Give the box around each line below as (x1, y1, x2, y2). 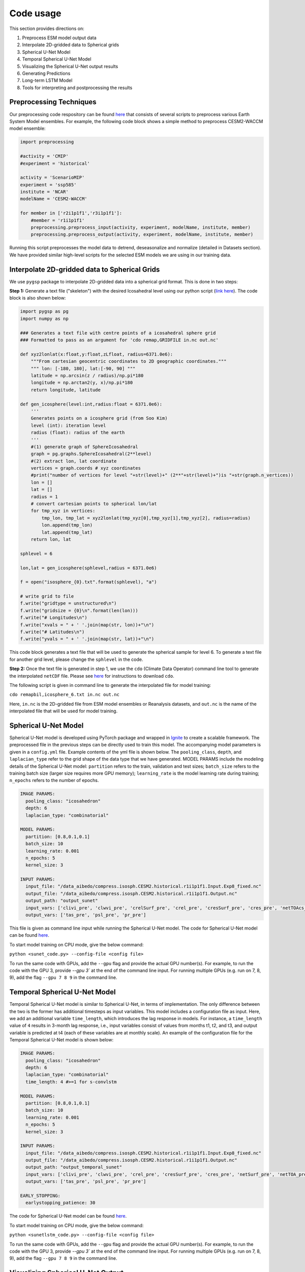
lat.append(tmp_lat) (41, 529, 93, 535)
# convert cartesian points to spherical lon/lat (30, 501, 157, 507)
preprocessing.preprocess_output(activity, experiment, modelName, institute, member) (30, 232, 254, 238)
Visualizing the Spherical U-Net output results (22, 63, 118, 69)
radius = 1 (30, 494, 58, 500)
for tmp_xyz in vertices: (30, 508, 96, 514)
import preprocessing (20, 139, 74, 145)
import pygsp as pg (20, 308, 69, 314)
